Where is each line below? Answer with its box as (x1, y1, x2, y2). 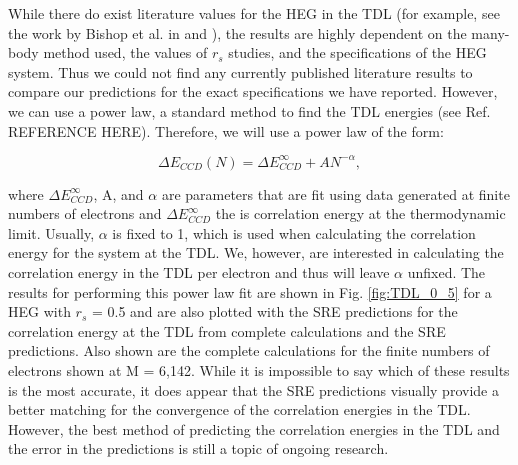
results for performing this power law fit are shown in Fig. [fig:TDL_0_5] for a (8, 281, 492, 302)
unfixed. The (407, 262, 486, 283)
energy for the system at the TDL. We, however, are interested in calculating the (8, 242, 504, 263)
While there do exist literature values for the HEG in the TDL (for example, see (8, 3, 500, 23)
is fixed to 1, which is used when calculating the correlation (112, 222, 476, 243)
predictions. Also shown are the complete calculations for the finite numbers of (8, 340, 490, 361)
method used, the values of (43, 42, 208, 63)
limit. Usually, (8, 222, 95, 243)
